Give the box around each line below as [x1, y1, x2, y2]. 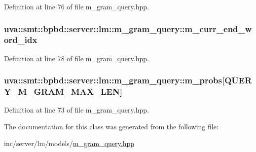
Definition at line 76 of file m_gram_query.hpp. [4, 1, 149, 11]
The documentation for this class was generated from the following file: [4, 121, 219, 132]
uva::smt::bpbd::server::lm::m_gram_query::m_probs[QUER [4, 74, 252, 86]
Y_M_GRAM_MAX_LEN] [4, 85, 122, 98]
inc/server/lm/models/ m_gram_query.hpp [4, 138, 135, 148]
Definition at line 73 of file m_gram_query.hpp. [4, 105, 149, 115]
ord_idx [4, 34, 37, 46]
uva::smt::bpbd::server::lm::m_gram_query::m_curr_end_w [4, 22, 252, 35]
